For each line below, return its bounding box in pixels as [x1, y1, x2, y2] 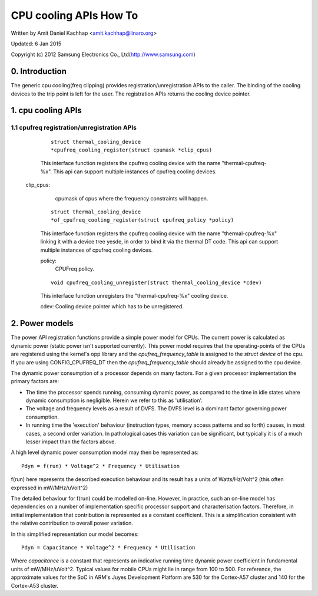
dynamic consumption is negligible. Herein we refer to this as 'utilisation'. [25, 397, 203, 404]
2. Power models [11, 318, 74, 328]
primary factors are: [11, 378, 59, 385]
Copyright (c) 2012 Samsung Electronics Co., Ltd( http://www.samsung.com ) [11, 51, 196, 58]
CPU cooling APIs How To [11, 9, 138, 22]
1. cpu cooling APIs [11, 106, 82, 116]
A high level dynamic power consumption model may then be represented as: [11, 449, 199, 456]
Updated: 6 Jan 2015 [11, 40, 62, 47]
